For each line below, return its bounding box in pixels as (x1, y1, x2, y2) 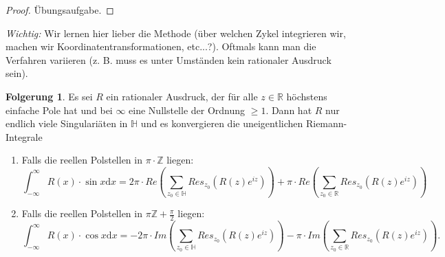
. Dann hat (265, 102, 312, 117)
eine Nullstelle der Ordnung (129, 102, 246, 117)
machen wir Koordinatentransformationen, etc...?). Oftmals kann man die (6, 39, 316, 54)
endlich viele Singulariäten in (6, 116, 128, 131)
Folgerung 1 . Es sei (6, 89, 93, 103)
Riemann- (305, 116, 347, 131)
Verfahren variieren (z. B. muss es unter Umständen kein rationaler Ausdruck (6, 52, 332, 67)
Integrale (6, 129, 43, 144)
